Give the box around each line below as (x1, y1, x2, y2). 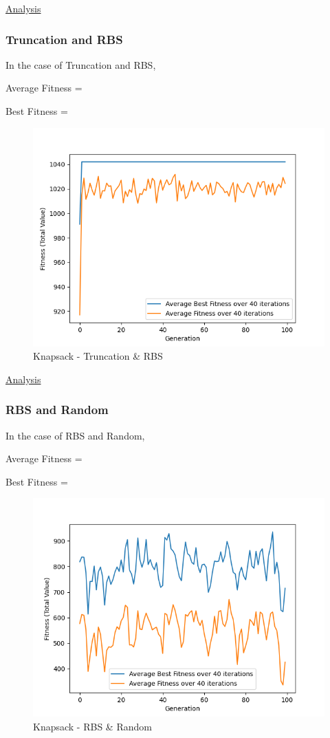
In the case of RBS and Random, (5, 428, 145, 442)
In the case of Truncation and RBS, (5, 57, 156, 72)
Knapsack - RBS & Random (33, 719, 152, 733)
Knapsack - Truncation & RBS (33, 349, 163, 363)
